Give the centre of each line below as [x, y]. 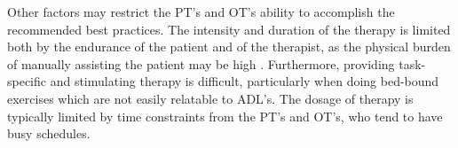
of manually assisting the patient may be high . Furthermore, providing [201, 63]
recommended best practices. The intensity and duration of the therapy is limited [229, 29]
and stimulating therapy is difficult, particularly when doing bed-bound [245, 81]
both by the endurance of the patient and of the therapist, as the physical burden [229, 47]
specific [27, 81]
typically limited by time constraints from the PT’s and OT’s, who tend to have [225, 116]
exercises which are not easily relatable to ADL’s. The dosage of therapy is [210, 98]
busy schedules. [49, 133]
